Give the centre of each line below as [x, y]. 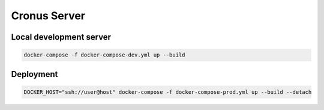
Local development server [61, 37]
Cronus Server [48, 16]
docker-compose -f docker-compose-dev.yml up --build [104, 55]
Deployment [34, 74]
